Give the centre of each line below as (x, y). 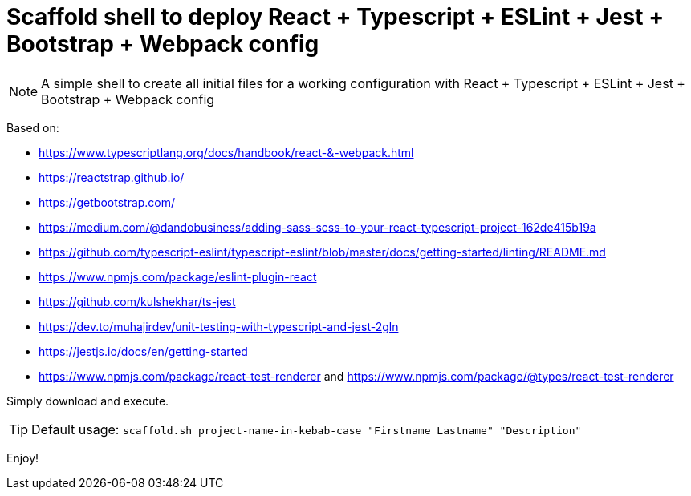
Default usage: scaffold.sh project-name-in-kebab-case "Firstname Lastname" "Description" (307, 429)
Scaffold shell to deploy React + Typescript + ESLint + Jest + (335, 17)
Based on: (33, 127)
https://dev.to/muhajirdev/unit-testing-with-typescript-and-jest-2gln (219, 326)
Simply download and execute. (88, 401)
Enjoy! (23, 458)
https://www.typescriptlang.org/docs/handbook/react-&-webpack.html (226, 152)
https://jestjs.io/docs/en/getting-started (143, 351)
